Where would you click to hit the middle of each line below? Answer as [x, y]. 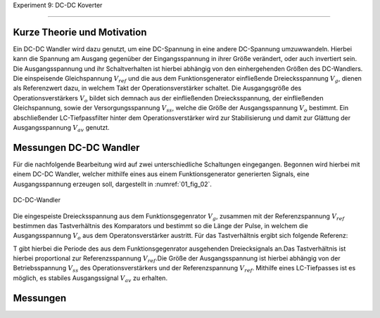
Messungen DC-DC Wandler [76, 147]
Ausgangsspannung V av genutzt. [61, 128]
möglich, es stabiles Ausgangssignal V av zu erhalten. [90, 279]
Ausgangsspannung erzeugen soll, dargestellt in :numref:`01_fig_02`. [113, 184]
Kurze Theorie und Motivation [80, 32]
